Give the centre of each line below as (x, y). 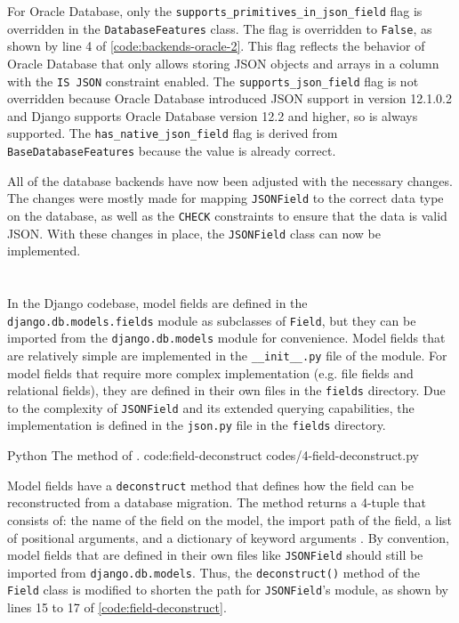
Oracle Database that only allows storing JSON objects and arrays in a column (223, 63)
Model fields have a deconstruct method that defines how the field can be (210, 485)
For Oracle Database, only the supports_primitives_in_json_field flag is (215, 11)
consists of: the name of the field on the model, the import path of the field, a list (230, 519)
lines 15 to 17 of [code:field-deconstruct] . (117, 607)
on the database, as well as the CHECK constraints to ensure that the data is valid (227, 215)
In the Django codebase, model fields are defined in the (157, 303)
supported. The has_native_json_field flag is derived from (173, 133)
